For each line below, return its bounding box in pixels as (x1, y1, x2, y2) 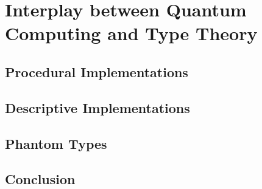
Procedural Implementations (5, 62, 188, 81)
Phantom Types (5, 134, 107, 153)
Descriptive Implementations (5, 98, 190, 117)
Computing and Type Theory (5, 21, 258, 46)
